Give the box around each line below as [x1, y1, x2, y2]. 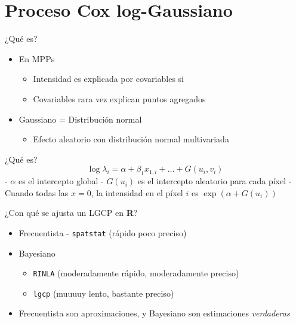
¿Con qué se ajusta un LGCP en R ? [5, 206, 138, 219]
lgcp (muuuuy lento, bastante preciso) [33, 287, 174, 299]
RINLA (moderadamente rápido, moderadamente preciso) [33, 267, 239, 279]
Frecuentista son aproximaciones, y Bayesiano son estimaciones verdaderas [18, 307, 290, 319]
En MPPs [18, 52, 55, 65]
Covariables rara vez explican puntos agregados [33, 92, 206, 105]
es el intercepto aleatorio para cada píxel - [137, 175, 292, 187]
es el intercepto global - [18, 175, 104, 187]
